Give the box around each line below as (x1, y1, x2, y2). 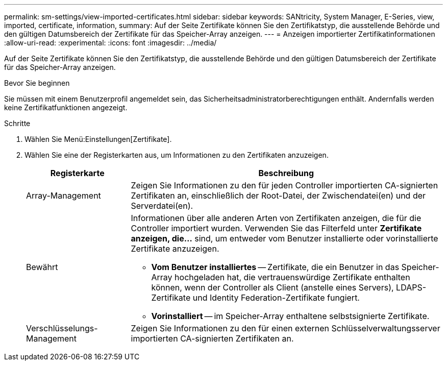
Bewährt (26, 262, 58, 272)
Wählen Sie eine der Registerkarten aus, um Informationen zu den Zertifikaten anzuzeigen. (24, 151, 329, 159)
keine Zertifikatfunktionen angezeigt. (4, 103, 128, 112)
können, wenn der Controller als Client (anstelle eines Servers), (151, 282, 394, 293)
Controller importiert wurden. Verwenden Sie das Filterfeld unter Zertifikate (131, 223, 422, 233)
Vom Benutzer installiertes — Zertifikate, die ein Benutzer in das (151, 262, 400, 272)
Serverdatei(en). (131, 201, 193, 211)
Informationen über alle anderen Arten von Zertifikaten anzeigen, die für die (131, 213, 421, 223)
